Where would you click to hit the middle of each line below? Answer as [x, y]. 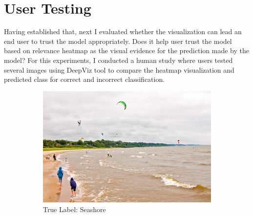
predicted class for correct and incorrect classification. [84, 79]
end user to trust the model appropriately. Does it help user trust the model [118, 41]
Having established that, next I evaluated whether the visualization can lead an [123, 31]
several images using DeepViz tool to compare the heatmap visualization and [119, 69]
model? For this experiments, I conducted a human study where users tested [118, 60]
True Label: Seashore [74, 209]
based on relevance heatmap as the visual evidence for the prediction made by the [126, 50]
